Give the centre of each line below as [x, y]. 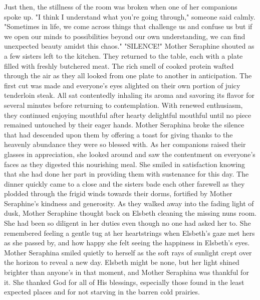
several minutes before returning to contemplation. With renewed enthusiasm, [123, 105]
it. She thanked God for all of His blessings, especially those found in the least [124, 282]
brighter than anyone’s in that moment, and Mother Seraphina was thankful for [126, 272]
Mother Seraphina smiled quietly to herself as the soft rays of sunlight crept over [128, 252]
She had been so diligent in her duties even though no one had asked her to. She [127, 223]
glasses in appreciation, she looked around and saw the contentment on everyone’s [130, 154]
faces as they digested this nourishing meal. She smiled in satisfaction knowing [124, 164]
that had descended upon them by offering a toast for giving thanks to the [118, 134]
